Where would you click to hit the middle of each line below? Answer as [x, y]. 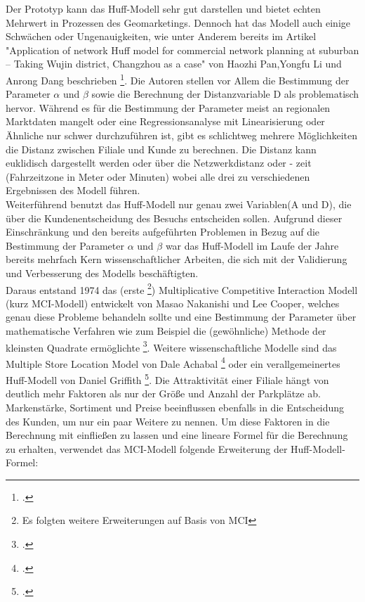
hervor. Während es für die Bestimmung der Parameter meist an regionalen [168, 107]
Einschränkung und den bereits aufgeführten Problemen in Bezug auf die [163, 232]
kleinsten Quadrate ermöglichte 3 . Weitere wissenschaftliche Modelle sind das [171, 346]
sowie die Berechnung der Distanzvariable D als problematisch [225, 94]
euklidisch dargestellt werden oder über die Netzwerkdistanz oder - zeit [159, 163]
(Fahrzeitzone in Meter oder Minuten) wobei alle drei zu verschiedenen [158, 176]
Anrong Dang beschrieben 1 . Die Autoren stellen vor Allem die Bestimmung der [178, 79]
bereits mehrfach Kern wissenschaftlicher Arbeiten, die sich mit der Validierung [177, 259]
